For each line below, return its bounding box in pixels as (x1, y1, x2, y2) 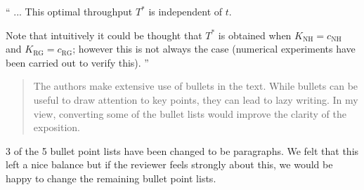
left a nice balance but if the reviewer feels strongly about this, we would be (6, 157, 333, 172)
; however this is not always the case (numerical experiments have (72, 41, 356, 56)
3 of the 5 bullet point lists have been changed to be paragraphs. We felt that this (6, 143, 359, 158)
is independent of (148, 4, 223, 18)
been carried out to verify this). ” (6, 55, 149, 69)
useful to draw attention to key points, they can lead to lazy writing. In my (33, 92, 358, 107)
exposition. (33, 120, 81, 135)
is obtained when (218, 27, 292, 42)
